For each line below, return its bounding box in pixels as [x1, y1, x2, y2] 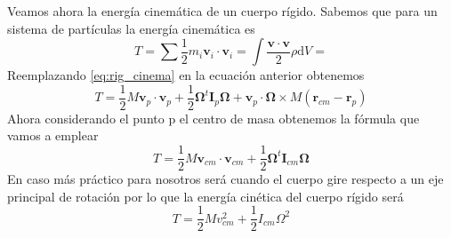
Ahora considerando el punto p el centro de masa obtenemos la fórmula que [7, 108, 420, 127]
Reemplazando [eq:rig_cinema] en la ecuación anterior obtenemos [7, 66, 365, 84]
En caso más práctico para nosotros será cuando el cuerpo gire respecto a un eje [7, 170, 444, 188]
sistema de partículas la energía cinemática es [7, 19, 255, 37]
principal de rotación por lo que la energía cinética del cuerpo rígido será [7, 186, 404, 205]
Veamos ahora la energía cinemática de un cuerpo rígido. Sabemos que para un [7, 2, 438, 20]
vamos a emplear [7, 126, 99, 145]
